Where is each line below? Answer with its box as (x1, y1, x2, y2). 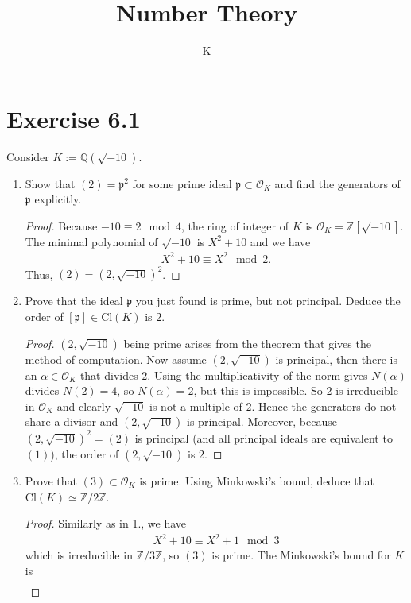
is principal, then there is (275, 350, 398, 367)
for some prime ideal (132, 175, 232, 191)
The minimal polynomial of (25, 233, 158, 249)
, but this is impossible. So (193, 382, 323, 399)
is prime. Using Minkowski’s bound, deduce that (139, 472, 374, 489)
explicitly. (34, 191, 82, 207)
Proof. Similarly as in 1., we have (25, 515, 187, 531)
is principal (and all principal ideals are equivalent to (134, 429, 393, 446)
